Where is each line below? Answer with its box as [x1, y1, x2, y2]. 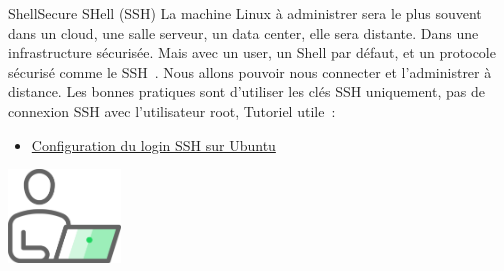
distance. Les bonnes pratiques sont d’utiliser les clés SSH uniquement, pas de [8, 81, 485, 102]
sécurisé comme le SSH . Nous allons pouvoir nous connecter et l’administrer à [8, 61, 492, 82]
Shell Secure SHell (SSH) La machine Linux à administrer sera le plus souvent [8, 3, 482, 23]
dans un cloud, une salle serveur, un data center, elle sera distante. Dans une [8, 22, 479, 43]
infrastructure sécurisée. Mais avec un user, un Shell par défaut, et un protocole [8, 42, 496, 63]
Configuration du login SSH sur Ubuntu [31, 134, 276, 155]
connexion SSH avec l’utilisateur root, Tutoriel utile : [8, 100, 336, 121]
